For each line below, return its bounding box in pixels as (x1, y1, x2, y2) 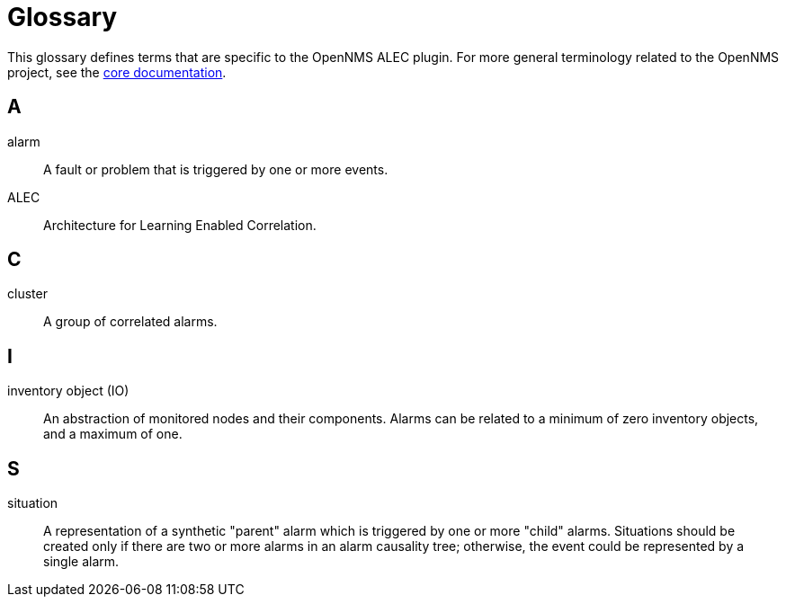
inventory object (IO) (7, 383, 130, 399)
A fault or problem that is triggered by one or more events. (43, 161, 389, 177)
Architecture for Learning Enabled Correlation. (43, 217, 317, 233)
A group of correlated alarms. (43, 314, 218, 330)
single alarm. (43, 554, 120, 570)
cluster (7, 286, 48, 302)
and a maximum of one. (43, 426, 183, 442)
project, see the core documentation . (7, 64, 227, 80)
